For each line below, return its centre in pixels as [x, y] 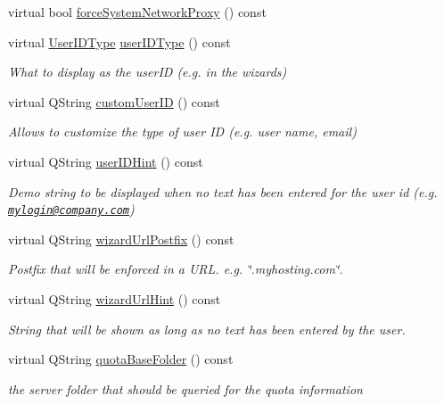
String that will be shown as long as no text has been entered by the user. [207, 329]
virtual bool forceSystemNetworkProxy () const [137, 12]
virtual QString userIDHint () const [106, 161]
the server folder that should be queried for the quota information [185, 388]
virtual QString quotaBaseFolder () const [121, 359]
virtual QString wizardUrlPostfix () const [121, 239]
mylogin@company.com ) [71, 209]
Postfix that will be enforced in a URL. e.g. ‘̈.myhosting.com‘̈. [176, 269]
